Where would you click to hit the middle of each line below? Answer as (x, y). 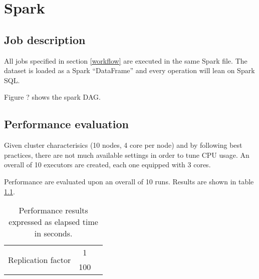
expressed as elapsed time (53, 222)
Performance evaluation (67, 124)
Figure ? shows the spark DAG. (52, 97)
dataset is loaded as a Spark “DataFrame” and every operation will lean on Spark (129, 70)
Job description (45, 39)
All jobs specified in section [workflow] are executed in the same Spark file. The (126, 60)
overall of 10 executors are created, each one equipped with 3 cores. (107, 165)
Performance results (53, 210)
